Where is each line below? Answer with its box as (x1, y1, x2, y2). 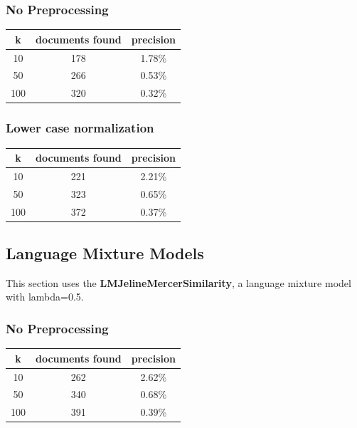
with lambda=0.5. (6, 289, 84, 304)
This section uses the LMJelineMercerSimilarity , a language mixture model (6, 275, 351, 290)
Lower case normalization (6, 119, 154, 137)
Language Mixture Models (6, 242, 204, 264)
